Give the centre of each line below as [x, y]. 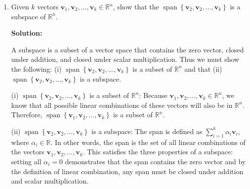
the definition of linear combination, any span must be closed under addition [127, 171]
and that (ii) [203, 69]
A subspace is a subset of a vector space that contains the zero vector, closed [127, 49]
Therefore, [27, 115]
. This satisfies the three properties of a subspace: [158, 152]
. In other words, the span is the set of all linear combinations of [148, 142]
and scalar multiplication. [50, 181]
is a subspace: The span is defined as [147, 131]
